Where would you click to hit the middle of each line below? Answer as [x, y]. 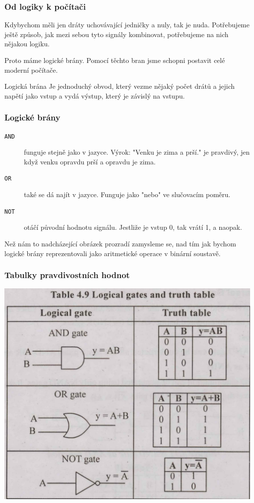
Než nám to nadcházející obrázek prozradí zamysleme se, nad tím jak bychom [120, 243]
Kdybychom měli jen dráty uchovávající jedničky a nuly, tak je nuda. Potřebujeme [127, 25]
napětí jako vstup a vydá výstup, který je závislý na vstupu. [95, 95]
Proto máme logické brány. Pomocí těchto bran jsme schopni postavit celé [115, 60]
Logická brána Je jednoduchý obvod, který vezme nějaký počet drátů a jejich [120, 86]
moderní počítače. [31, 70]
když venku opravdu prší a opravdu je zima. [90, 161]
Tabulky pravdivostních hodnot [67, 275]
